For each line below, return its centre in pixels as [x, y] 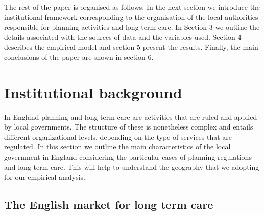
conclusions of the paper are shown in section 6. [79, 57]
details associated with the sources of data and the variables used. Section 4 [123, 37]
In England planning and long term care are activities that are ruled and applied [131, 116]
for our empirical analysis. [45, 177]
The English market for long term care [109, 205]
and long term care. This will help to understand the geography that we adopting [132, 167]
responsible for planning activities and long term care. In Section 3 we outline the [132, 27]
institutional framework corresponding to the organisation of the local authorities [131, 17]
